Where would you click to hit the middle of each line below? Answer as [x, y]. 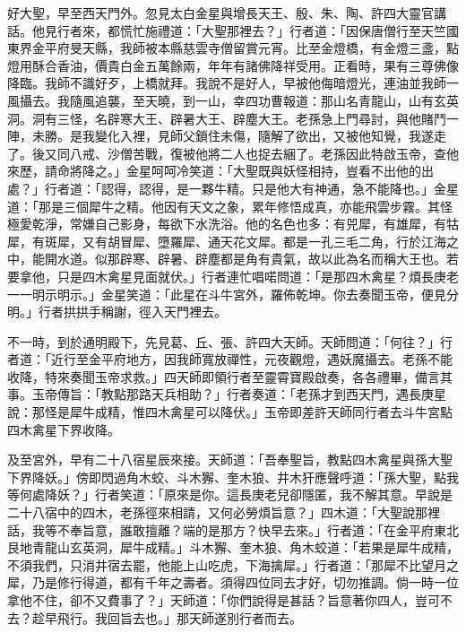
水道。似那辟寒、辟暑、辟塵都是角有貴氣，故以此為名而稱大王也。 [251, 259]
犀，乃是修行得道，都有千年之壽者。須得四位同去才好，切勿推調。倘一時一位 [233, 582]
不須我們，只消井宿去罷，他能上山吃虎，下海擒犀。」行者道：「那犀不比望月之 [233, 564]
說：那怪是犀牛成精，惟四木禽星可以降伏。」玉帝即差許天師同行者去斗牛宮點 [230, 412]
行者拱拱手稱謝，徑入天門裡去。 [132, 312]
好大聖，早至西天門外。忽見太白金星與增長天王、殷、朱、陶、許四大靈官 [220, 13]
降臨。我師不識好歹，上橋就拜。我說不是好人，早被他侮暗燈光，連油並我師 [227, 83]
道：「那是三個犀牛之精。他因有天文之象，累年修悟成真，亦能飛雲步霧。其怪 [230, 206]
